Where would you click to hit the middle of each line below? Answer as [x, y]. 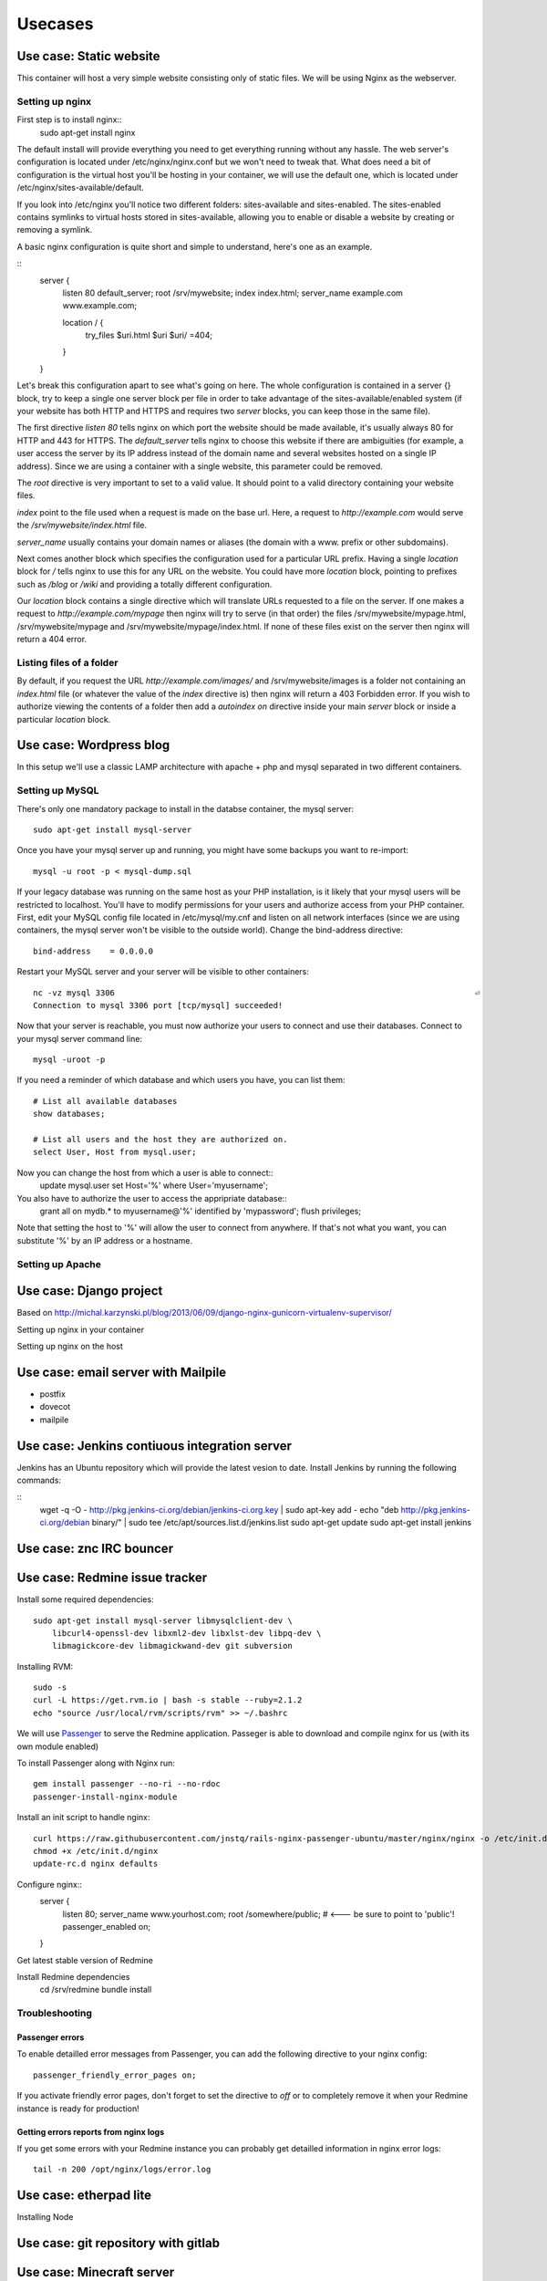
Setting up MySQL [58, 791]
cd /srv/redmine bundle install [96, 1990]
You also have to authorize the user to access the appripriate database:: [152, 1198]
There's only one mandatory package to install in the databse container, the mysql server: [186, 808]
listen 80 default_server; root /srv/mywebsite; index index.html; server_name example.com [232, 293]
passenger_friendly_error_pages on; [115, 2075]
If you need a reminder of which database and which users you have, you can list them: [181, 1080]
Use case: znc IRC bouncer [95, 1548]
